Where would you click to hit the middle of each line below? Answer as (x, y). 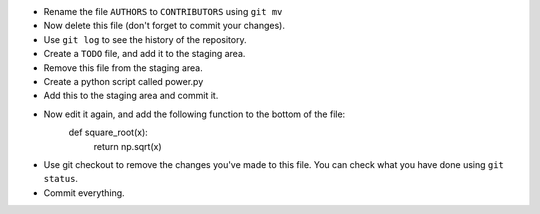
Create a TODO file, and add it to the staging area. (144, 54)
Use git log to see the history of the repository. (145, 39)
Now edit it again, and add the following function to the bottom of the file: (194, 114)
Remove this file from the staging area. (123, 67)
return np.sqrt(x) (127, 146)
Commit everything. (84, 192)
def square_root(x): (108, 132)
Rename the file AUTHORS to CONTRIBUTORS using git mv (163, 11)
